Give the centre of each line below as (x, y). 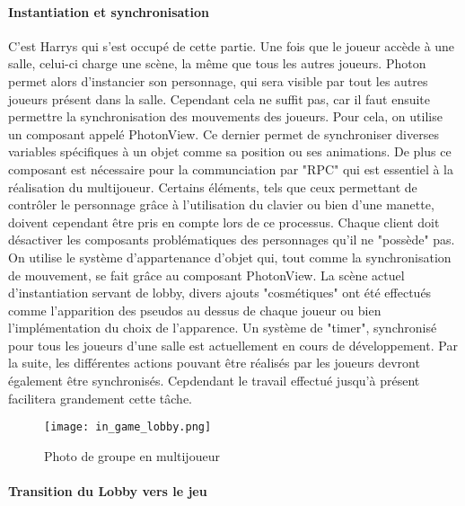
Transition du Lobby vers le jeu (108, 491)
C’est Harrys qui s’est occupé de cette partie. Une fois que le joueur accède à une (232, 45)
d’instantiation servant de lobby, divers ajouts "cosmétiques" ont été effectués (220, 293)
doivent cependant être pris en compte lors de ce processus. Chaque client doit (224, 222)
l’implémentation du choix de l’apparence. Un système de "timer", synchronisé (223, 328)
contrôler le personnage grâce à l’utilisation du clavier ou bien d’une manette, (221, 204)
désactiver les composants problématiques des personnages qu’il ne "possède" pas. (232, 240)
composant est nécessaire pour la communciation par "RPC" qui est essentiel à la (231, 169)
